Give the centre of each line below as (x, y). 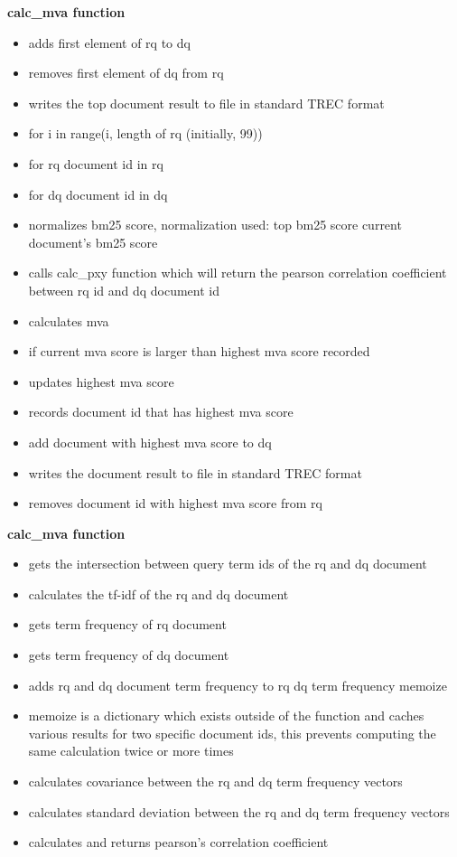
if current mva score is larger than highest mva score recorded (199, 351)
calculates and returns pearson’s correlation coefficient (178, 842)
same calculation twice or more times (131, 751)
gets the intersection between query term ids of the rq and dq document (228, 564)
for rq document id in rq (96, 163)
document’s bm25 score (93, 242)
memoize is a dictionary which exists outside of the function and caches (226, 716)
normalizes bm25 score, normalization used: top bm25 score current (215, 225)
